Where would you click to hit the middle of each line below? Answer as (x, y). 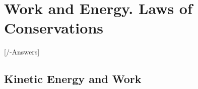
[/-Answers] (22, 52)
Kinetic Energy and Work (73, 79)
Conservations (54, 28)
